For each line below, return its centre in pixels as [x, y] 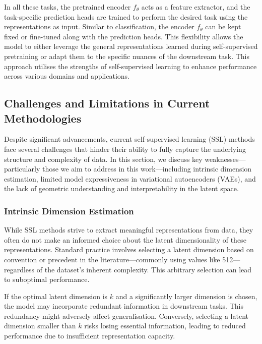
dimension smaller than [40, 326]
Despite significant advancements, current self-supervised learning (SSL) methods [129, 139]
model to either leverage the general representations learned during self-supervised [131, 46]
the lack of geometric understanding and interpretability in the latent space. [121, 188]
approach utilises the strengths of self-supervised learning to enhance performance [130, 66]
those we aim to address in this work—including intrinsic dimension [147, 169]
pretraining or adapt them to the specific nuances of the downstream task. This [127, 56]
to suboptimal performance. [47, 279]
